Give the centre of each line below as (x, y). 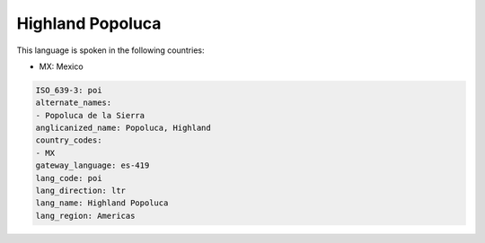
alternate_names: (74, 103)
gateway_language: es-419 (93, 165)
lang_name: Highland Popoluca (102, 203)
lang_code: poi (69, 178)
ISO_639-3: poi (69, 90)
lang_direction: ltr (80, 191)
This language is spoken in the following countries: (110, 50)
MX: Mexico (62, 66)
